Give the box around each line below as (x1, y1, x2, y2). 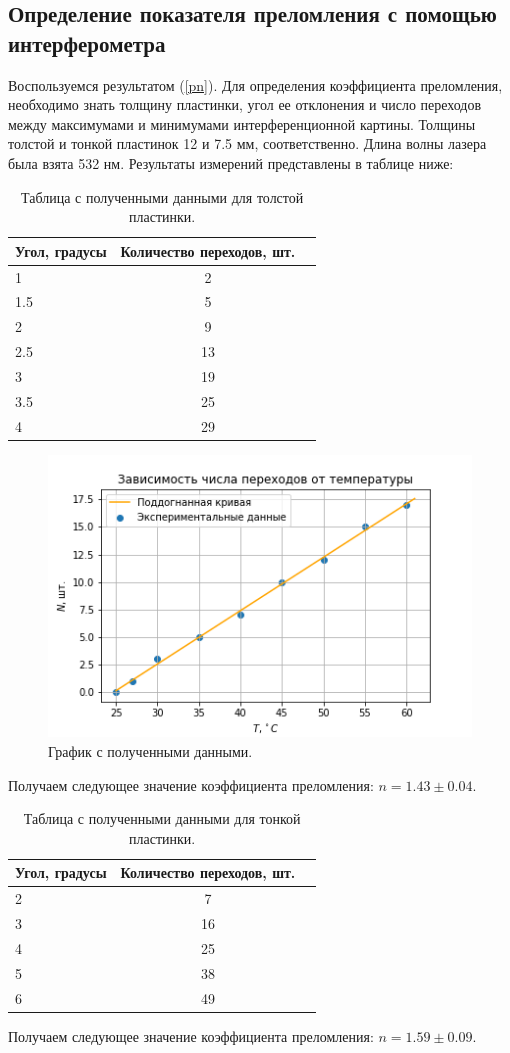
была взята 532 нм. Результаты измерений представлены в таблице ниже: (8, 152, 454, 173)
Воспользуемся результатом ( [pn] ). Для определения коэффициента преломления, (8, 74, 503, 95)
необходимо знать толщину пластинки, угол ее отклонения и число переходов (8, 94, 482, 115)
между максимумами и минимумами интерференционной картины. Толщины (8, 113, 476, 134)
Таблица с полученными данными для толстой (21, 186, 304, 207)
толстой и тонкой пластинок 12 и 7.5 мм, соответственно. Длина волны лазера (8, 133, 487, 154)
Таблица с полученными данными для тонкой (23, 808, 301, 829)
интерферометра (8, 27, 166, 58)
